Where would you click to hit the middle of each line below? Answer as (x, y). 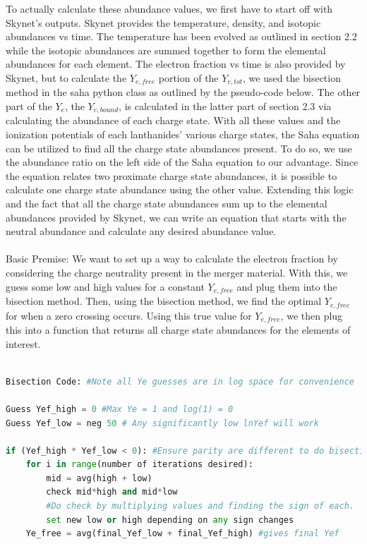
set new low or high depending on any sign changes (170, 520)
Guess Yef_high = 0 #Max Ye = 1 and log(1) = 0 (120, 409)
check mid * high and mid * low (112, 492)
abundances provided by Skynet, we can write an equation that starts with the (176, 217)
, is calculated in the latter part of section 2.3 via (225, 106)
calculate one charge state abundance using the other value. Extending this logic (180, 189)
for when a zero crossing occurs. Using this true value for (129, 315)
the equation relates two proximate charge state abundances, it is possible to (172, 175)
